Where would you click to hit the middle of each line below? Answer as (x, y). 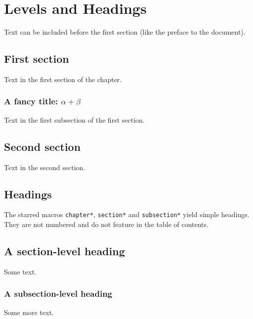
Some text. (20, 271)
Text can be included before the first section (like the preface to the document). (125, 32)
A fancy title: (31, 101)
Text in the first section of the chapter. (63, 79)
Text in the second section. (45, 167)
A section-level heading (64, 251)
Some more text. (29, 312)
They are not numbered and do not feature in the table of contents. (106, 224)
